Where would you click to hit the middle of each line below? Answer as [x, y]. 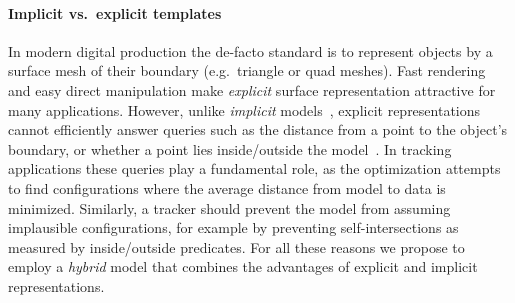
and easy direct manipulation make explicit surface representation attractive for [252, 89]
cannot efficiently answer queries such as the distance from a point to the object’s [258, 129]
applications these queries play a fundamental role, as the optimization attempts [254, 168]
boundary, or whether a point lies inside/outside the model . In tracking [230, 148]
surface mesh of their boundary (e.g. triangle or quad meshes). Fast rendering [247, 70]
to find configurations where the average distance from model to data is [227, 187]
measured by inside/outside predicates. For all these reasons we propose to [236, 246]
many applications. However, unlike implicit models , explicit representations [244, 109]
